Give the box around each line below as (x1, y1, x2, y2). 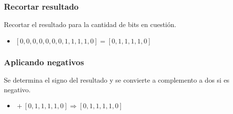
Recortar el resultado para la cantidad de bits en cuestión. (4, 19, 176, 29)
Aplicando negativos (4, 56, 84, 68)
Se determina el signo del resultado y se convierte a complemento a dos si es (4, 75, 230, 85)
